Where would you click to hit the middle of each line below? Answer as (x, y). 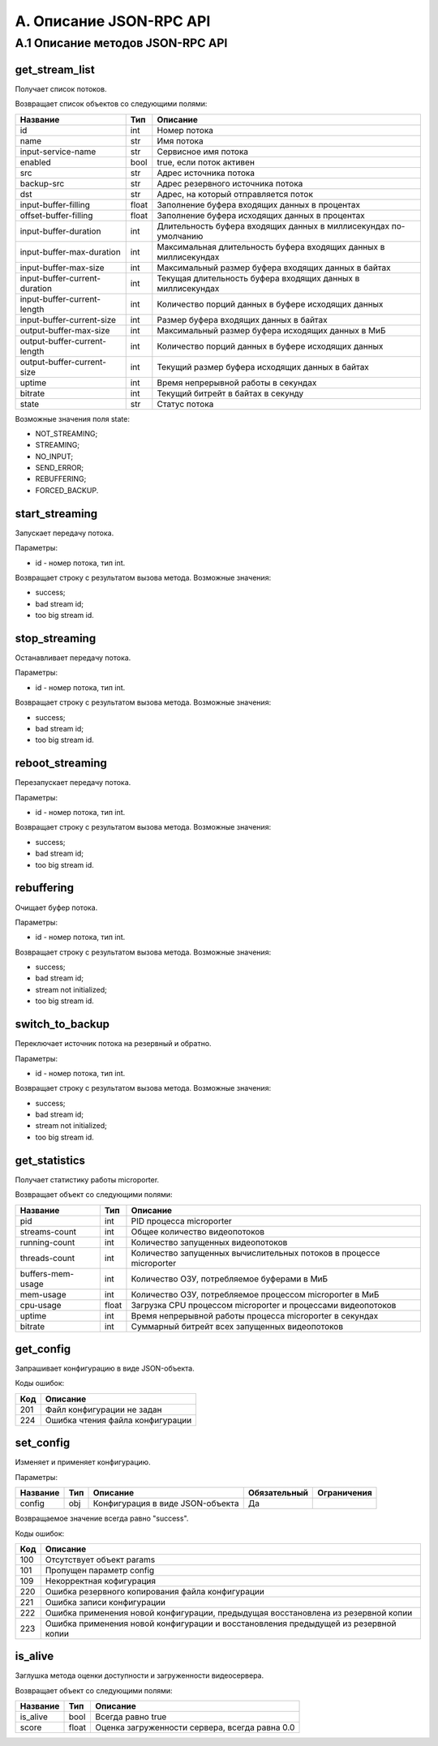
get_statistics (50, 1160)
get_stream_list (55, 69)
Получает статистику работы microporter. (87, 1179)
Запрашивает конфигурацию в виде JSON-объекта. (105, 1368)
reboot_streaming (61, 764)
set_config (43, 1443)
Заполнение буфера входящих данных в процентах (259, 204)
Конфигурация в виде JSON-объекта (166, 1504)
